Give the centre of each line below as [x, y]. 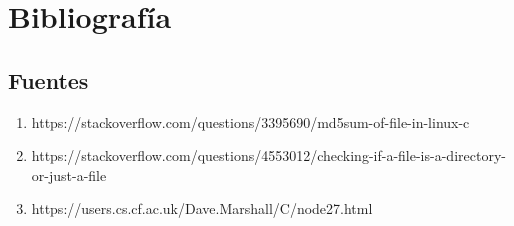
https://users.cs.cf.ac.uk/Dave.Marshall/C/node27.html [202, 208]
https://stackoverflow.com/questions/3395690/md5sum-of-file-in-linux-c [250, 121]
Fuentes [48, 79]
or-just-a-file [69, 174]
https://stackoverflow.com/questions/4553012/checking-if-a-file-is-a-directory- [268, 155]
